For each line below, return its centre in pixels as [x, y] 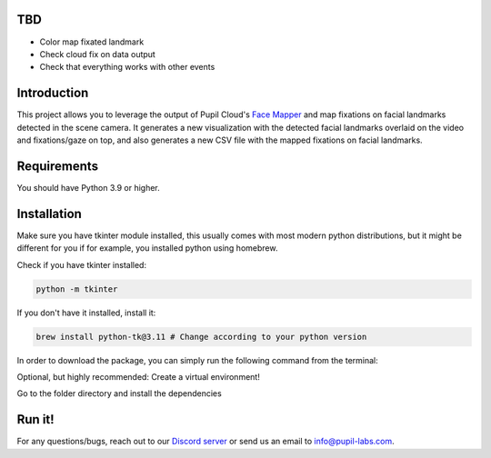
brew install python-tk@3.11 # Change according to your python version [201, 337]
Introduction [53, 93]
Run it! [35, 419]
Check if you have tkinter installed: [82, 264]
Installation [49, 214]
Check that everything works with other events [127, 67]
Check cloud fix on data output [98, 54]
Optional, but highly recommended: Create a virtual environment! [139, 376]
